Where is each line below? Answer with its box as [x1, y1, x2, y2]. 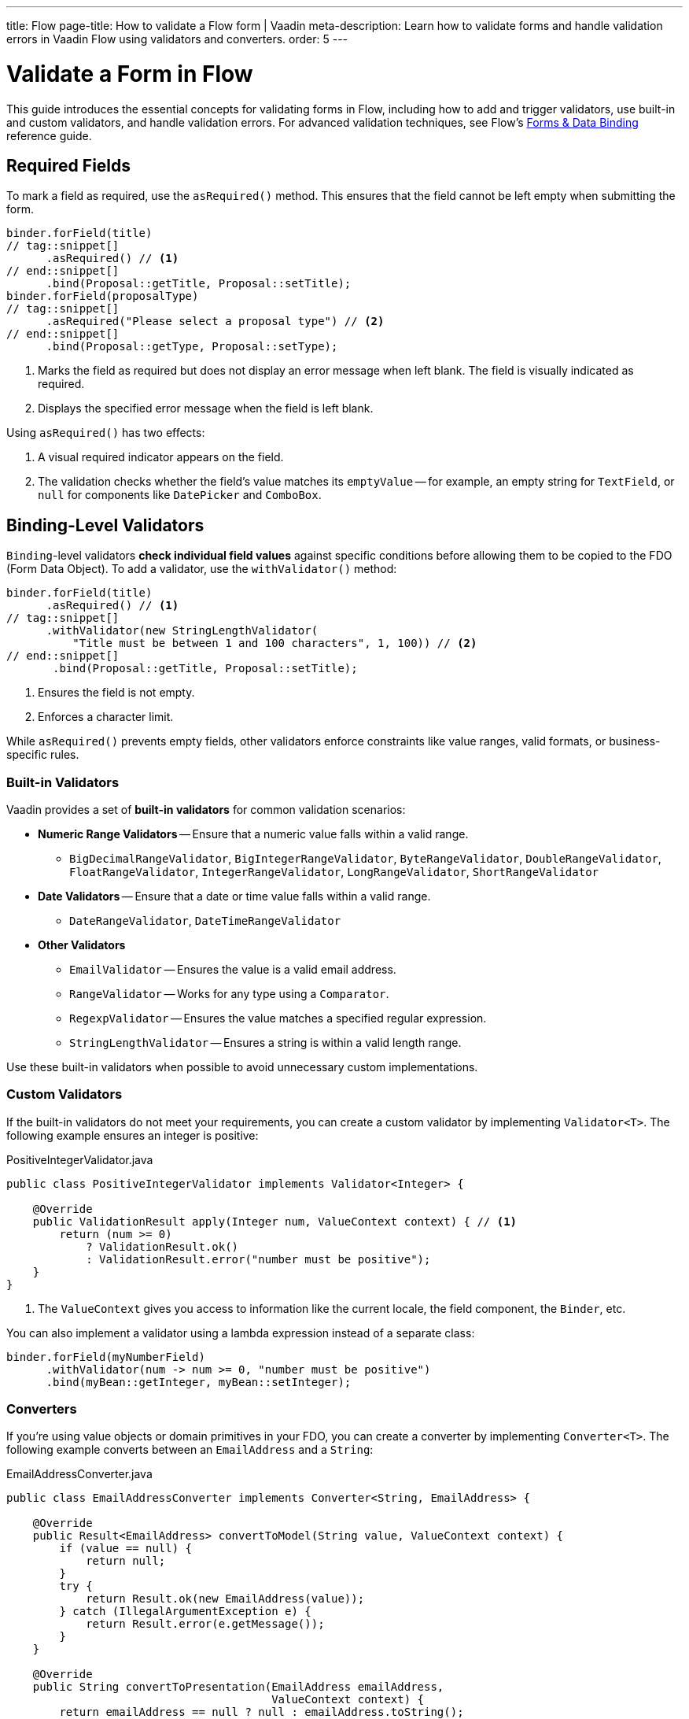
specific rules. [6, 748, 79, 762]
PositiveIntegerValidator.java [6, 1152, 153, 1166]
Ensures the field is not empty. [38, 686, 195, 700]
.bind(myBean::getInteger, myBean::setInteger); [46, 1375, 352, 1388]
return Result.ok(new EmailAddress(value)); [86, 1592, 365, 1606]
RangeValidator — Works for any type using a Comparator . [69, 986, 389, 1000]
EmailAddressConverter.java [6, 1467, 153, 1481]
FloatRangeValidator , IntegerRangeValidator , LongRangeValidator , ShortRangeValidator [69, 864, 599, 878]
